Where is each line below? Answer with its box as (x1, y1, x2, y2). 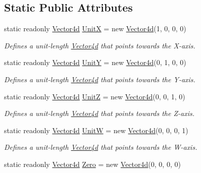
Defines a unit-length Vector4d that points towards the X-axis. (4, 40, 195, 50)
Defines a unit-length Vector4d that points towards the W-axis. (4, 142, 197, 152)
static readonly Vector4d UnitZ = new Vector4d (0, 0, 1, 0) (4, 91, 185, 101)
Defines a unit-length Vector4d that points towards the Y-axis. (4, 74, 195, 84)
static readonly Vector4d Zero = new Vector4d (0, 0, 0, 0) (4, 158, 181, 169)
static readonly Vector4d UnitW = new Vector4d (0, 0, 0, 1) (4, 125, 188, 135)
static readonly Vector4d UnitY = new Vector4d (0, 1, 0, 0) (4, 57, 186, 68)
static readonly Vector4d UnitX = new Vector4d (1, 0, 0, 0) (4, 23, 186, 34)
